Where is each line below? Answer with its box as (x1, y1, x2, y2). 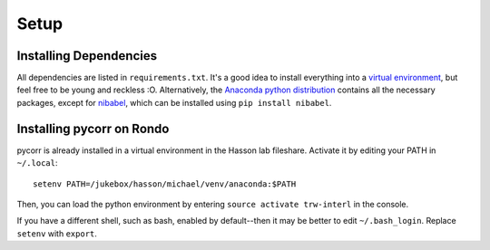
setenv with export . (16, 227, 97, 239)
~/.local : (16, 158, 58, 168)
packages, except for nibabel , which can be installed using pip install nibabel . (16, 97, 332, 108)
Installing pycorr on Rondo (16, 120, 170, 136)
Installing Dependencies (16, 48, 158, 63)
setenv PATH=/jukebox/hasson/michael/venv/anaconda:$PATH (33, 178, 297, 189)
